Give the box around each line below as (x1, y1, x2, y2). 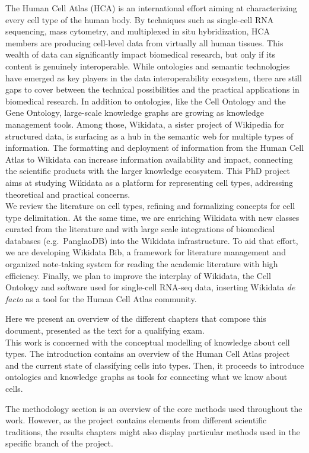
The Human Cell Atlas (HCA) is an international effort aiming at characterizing (5, 2, 297, 14)
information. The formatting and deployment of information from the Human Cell (5, 141, 304, 154)
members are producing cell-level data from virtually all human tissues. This (5, 36, 283, 49)
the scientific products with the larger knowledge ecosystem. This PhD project (5, 164, 291, 177)
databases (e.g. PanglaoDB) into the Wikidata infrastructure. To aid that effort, (5, 234, 298, 246)
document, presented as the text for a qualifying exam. (5, 324, 205, 337)
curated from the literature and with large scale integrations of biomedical (5, 223, 275, 235)
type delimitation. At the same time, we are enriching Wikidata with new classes (5, 211, 300, 223)
